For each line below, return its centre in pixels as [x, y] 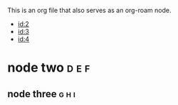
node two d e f [49, 68]
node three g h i [42, 94]
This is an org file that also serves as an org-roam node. [89, 10]
